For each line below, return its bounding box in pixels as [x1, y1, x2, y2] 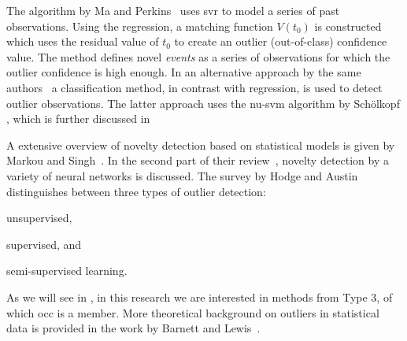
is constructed [314, 17, 382, 34]
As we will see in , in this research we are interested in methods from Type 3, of [6, 288, 393, 305]
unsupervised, [6, 209, 72, 226]
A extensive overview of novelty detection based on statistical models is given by [6, 136, 395, 153]
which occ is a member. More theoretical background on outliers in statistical [6, 304, 379, 321]
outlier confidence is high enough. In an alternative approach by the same [6, 64, 361, 80]
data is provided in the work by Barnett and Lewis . [6, 320, 261, 336]
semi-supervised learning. [6, 262, 128, 279]
